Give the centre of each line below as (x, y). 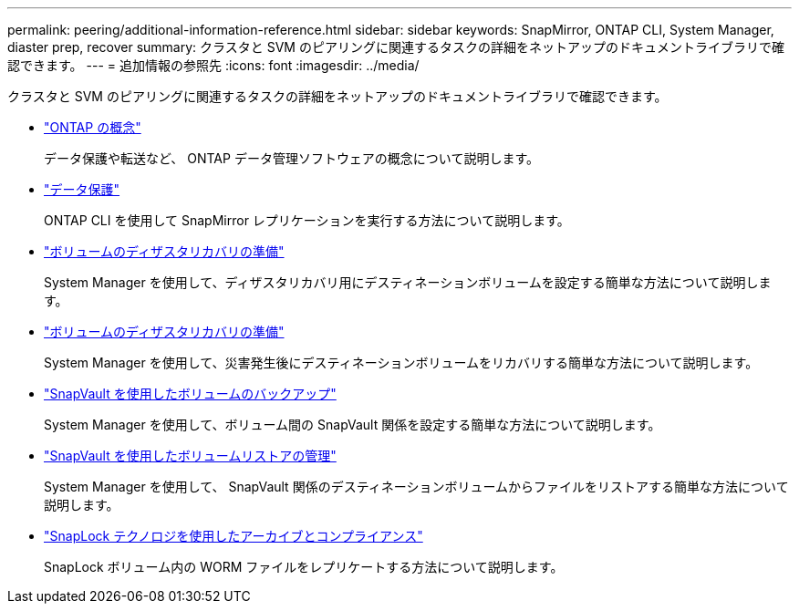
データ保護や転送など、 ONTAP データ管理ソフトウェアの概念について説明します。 (292, 158)
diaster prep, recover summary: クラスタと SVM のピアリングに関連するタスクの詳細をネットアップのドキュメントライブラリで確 (396, 47)
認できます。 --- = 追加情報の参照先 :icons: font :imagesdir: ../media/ (213, 65)
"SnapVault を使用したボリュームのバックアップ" (190, 394)
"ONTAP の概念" (93, 127)
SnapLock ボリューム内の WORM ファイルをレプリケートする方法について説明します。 (304, 567)
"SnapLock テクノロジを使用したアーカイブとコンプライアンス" (233, 536)
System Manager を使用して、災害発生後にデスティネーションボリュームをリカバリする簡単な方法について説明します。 (401, 362)
